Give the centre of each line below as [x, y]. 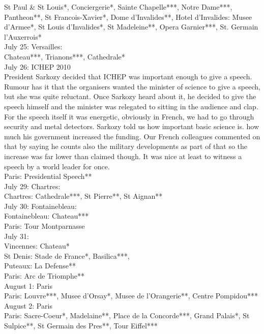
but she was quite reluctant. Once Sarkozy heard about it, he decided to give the [130, 96]
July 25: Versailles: [33, 47]
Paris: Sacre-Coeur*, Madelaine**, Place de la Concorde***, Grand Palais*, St [127, 315]
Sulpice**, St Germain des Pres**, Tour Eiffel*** [81, 325]
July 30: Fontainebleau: [40, 206]
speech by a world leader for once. [57, 166]
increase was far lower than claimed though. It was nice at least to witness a [123, 156]
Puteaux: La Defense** [40, 266]
